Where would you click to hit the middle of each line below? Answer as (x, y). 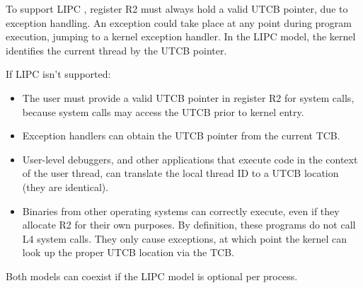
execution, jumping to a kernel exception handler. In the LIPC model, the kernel (181, 36)
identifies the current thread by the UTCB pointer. (116, 50)
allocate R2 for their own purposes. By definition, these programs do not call (189, 225)
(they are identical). (65, 186)
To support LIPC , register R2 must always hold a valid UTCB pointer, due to (177, 8)
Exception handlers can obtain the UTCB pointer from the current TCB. (181, 136)
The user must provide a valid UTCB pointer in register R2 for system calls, (188, 97)
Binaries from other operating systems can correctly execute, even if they (181, 211)
